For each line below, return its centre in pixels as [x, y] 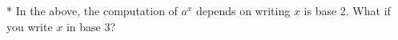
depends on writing [243, 10]
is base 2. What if [347, 10]
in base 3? [91, 26]
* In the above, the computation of [92, 10]
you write [30, 26]
